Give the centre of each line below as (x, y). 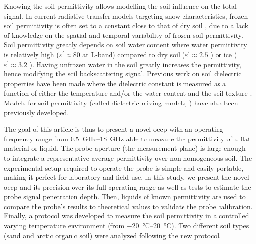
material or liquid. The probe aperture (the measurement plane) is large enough (125, 148)
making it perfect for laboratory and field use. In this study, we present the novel (127, 177)
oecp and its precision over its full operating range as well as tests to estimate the (128, 187)
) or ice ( (224, 54)
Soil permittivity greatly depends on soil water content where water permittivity (126, 45)
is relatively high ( (32, 54)
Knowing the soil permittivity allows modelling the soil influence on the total (121, 6)
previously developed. (37, 112)
